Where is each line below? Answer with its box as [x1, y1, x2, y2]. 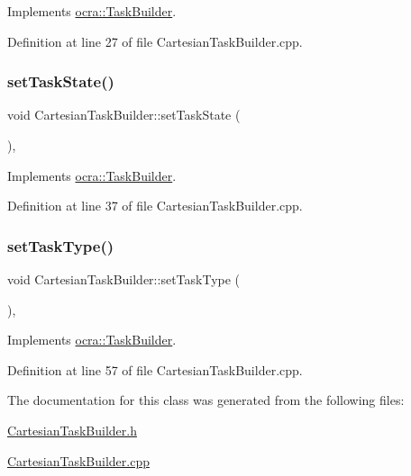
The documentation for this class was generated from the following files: [7, 391, 405, 409]
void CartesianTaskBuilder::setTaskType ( [7, 270, 241, 288]
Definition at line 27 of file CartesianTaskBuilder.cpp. [7, 31, 303, 50]
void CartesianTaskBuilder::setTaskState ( [7, 105, 241, 124]
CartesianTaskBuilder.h [7, 420, 137, 439]
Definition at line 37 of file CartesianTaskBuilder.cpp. [7, 196, 303, 215]
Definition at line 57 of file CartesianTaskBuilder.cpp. [7, 360, 303, 379]
